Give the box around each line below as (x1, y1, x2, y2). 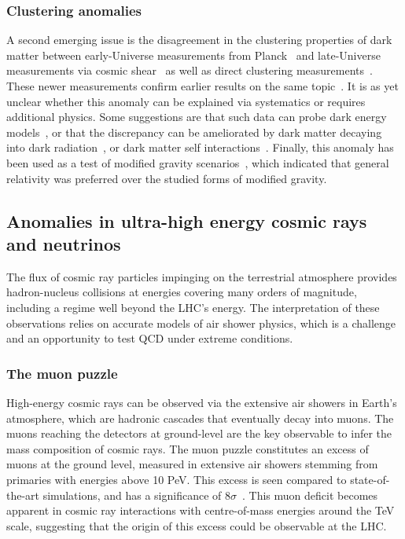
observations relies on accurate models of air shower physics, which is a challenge (6, 314, 396, 331)
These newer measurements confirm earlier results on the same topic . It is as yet (6, 78, 399, 93)
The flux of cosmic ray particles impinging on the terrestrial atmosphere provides (6, 268, 397, 284)
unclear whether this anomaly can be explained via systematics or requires (6, 93, 366, 109)
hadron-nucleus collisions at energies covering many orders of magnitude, (6, 284, 357, 300)
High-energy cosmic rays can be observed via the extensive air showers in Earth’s (6, 394, 397, 410)
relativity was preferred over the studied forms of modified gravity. (6, 170, 327, 186)
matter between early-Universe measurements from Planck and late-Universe (6, 46, 381, 63)
